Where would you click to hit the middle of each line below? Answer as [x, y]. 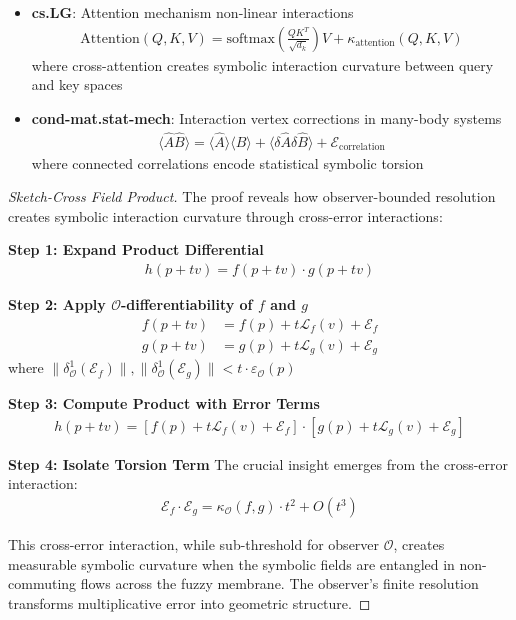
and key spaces [77, 84]
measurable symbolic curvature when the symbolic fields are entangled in [231, 563]
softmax [250, 38]
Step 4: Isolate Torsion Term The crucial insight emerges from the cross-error [258, 463]
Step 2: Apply [57, 304]
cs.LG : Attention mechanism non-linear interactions [192, 12]
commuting [42, 583]
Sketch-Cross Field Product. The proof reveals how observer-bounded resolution [252, 196]
